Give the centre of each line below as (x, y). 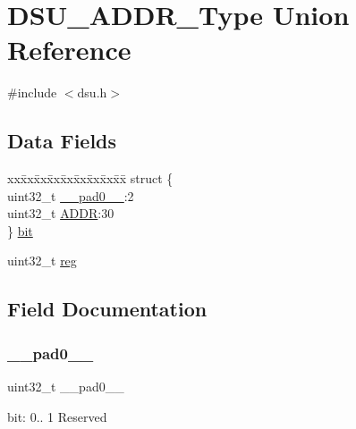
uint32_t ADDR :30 (61, 213)
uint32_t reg (42, 261)
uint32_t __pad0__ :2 (71, 195)
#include (32, 93)
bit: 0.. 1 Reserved (57, 416)
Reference (69, 50)
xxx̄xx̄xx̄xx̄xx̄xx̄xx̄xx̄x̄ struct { (90, 178)
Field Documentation (107, 309)
